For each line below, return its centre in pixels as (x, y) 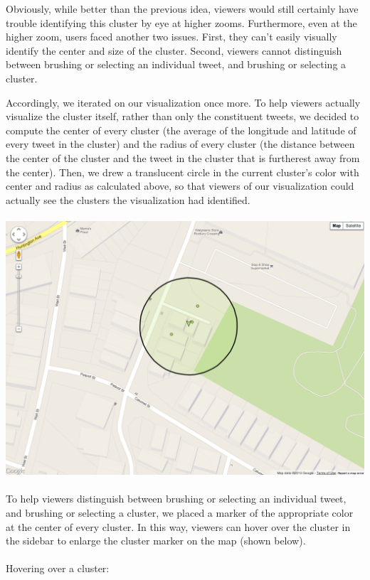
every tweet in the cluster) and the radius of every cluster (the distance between (180, 144)
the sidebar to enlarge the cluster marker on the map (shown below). (156, 541)
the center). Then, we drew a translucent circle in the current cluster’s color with (183, 172)
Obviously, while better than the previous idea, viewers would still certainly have (182, 9)
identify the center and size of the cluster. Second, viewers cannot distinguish (174, 50)
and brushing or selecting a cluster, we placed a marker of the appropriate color (180, 513)
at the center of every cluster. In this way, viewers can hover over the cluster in (178, 526)
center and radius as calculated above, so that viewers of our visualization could (180, 186)
